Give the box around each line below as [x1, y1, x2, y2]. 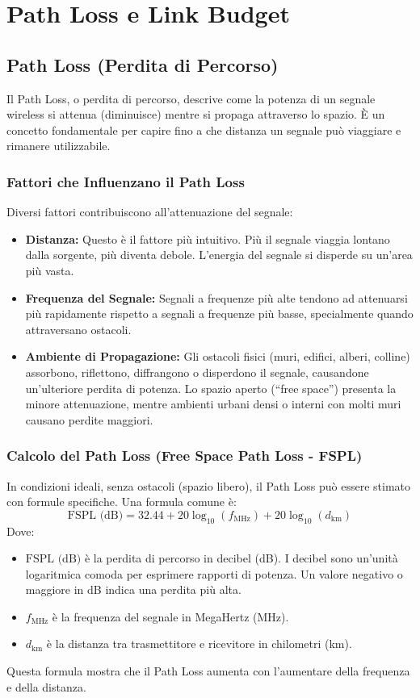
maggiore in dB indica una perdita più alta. [25, 581, 241, 598]
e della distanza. [6, 678, 86, 695]
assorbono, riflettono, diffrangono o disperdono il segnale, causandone [25, 363, 369, 380]
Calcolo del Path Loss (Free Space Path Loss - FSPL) [6, 445, 363, 466]
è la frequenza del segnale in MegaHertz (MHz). [52, 608, 289, 625]
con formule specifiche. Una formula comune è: [6, 493, 237, 510]
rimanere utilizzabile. [6, 137, 111, 154]
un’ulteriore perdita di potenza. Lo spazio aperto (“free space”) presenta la [25, 379, 397, 396]
